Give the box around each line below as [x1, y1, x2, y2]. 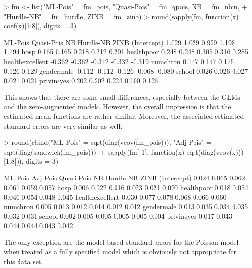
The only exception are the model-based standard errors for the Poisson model [4, 237, 239, 247]
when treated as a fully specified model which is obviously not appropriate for [4, 246, 236, 257]
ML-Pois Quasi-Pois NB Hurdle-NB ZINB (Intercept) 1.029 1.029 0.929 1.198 [4, 37, 235, 47]
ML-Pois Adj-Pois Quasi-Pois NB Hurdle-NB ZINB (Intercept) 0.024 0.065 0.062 [4, 172, 245, 182]
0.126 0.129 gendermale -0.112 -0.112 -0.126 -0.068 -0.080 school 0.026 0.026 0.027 [4, 66, 248, 76]
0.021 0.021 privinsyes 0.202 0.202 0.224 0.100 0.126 [4, 75, 158, 86]
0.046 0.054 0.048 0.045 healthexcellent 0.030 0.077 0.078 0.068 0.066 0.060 [4, 192, 227, 202]
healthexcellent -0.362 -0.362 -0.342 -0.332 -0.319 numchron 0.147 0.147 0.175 [4, 56, 234, 66]
